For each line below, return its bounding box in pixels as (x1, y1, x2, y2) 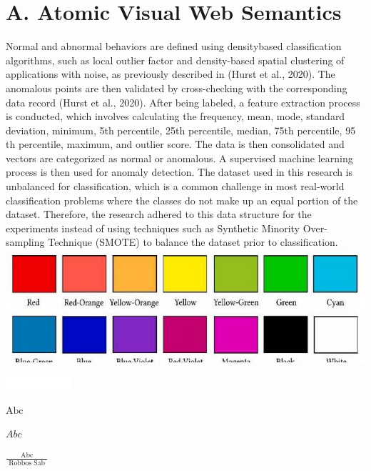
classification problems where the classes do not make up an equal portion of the (6, 192, 358, 207)
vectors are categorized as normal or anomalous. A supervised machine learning (6, 150, 353, 165)
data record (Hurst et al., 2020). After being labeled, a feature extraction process (6, 94, 360, 109)
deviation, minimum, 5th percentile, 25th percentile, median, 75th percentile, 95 (6, 122, 356, 137)
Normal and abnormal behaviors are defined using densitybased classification (6, 39, 342, 54)
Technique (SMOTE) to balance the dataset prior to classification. (48, 234, 338, 249)
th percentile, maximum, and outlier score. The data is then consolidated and (6, 137, 345, 152)
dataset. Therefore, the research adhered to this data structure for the (6, 207, 312, 222)
